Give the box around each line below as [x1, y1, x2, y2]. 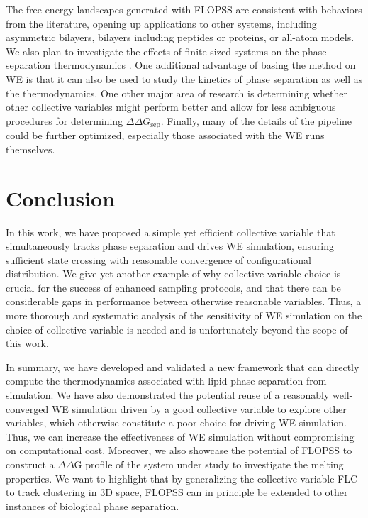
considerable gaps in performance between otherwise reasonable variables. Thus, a [6, 294, 362, 309]
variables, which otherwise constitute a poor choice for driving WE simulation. [6, 415, 347, 430]
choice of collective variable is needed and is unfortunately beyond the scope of [6, 321, 348, 336]
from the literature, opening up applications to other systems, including [6, 16, 317, 31]
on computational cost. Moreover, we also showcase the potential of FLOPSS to [6, 443, 352, 458]
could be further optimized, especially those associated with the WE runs [6, 128, 325, 143]
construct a [6, 457, 55, 472]
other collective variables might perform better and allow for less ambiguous [6, 99, 336, 114]
